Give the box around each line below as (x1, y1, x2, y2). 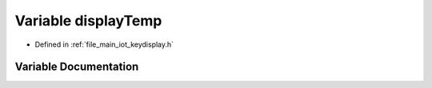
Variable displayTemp (14, 12, 162, 29)
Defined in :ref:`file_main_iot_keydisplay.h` (34, 40, 174, 49)
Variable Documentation (14, 60, 139, 74)
